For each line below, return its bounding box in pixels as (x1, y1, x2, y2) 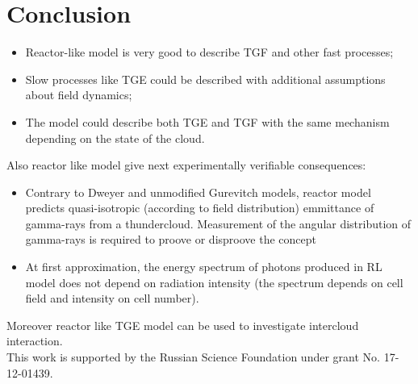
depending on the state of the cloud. (25, 129, 205, 146)
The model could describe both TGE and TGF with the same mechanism (25, 113, 390, 130)
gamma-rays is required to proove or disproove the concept (25, 231, 316, 248)
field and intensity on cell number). (25, 290, 199, 307)
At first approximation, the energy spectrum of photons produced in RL (25, 258, 382, 275)
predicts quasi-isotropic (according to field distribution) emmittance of (25, 199, 374, 216)
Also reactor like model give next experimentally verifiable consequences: (6, 157, 366, 173)
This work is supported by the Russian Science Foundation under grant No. (6, 349, 380, 365)
